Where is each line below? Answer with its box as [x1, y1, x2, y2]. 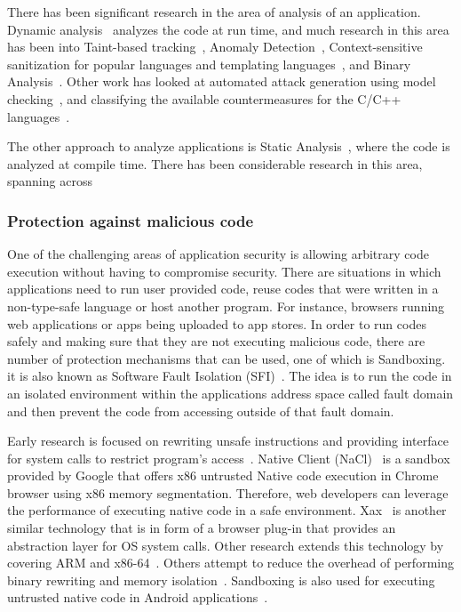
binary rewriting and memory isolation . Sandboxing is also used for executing [7, 570, 435, 589]
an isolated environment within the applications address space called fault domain [7, 383, 454, 402]
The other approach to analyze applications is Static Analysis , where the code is [7, 137, 450, 156]
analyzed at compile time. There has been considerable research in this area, [7, 154, 423, 173]
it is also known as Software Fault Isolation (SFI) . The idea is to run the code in [7, 366, 452, 385]
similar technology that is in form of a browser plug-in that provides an [7, 519, 396, 537]
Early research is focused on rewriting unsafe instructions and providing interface [7, 431, 449, 450]
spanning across [7, 172, 92, 190]
